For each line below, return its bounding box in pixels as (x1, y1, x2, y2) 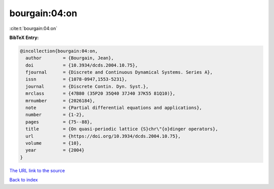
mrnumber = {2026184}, (25, 98, 95, 103)
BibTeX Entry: (9, 34, 39, 41)
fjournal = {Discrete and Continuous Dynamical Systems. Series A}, (25, 69, 213, 75)
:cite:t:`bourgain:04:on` (9, 25, 58, 31)
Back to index (9, 177, 38, 183)
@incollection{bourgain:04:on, (20, 48, 98, 54)
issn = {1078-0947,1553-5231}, (25, 77, 127, 82)
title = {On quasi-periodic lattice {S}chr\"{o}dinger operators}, (25, 126, 218, 132)
